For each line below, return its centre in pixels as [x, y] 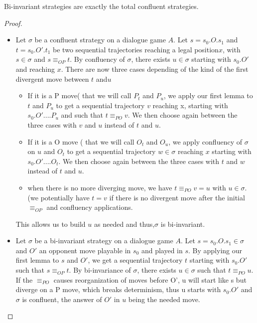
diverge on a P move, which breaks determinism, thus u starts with [118, 289]
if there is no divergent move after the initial [177, 197]
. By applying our [215, 250]
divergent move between [52, 79]
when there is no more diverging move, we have [100, 187]
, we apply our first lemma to [208, 95]
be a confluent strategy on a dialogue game [100, 40]
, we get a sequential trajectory [135, 260]
